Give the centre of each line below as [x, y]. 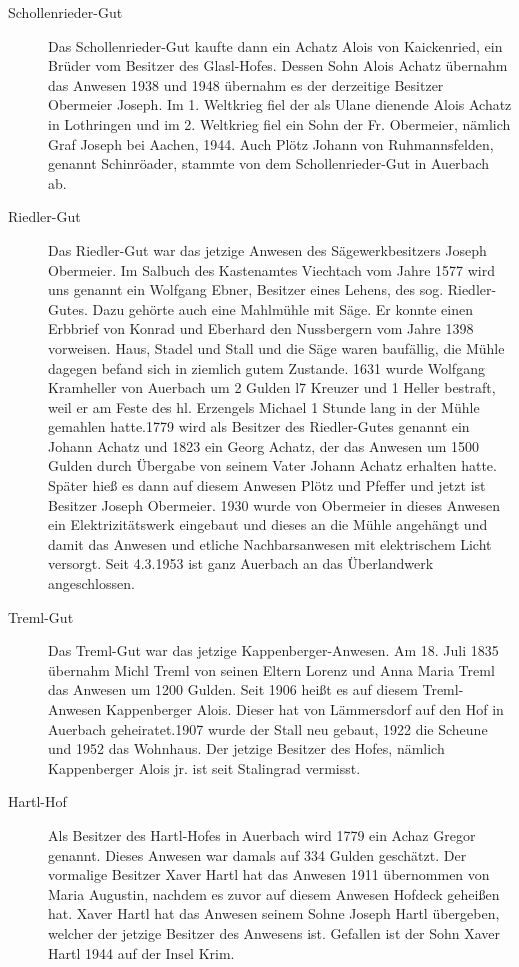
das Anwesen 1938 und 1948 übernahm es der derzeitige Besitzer [246, 84]
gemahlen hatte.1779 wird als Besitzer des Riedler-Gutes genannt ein [259, 426]
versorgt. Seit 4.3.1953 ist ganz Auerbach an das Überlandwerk [241, 563]
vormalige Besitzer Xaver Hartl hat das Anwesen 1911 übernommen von [269, 874]
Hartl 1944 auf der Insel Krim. [141, 952]
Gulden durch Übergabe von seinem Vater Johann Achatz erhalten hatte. [272, 465]
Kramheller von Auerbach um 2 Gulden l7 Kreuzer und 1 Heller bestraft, [272, 387]
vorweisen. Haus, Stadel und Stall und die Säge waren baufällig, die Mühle [276, 347]
